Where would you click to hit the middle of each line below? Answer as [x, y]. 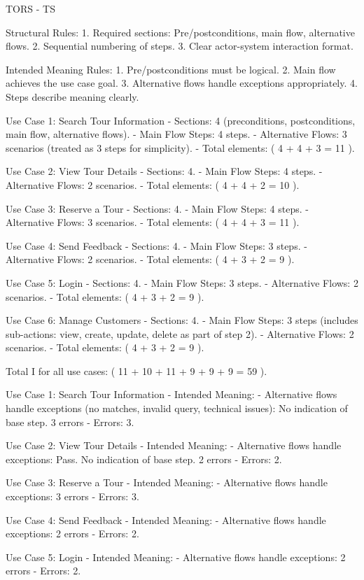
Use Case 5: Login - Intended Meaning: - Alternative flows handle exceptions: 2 [176, 557]
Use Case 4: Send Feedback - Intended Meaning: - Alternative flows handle [166, 519]
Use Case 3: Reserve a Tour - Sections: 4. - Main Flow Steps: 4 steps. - [157, 208]
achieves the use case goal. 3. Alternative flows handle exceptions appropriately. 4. [182, 83]
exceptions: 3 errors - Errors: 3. [72, 496]
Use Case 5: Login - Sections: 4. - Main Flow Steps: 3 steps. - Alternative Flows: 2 [182, 282]
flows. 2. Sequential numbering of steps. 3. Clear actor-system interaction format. [180, 46]
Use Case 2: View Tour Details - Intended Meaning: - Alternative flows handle [174, 445]
